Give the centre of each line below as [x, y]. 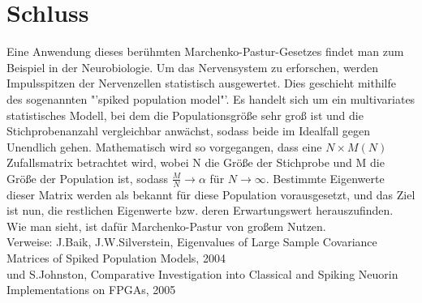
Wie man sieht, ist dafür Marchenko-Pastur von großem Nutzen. [166, 226]
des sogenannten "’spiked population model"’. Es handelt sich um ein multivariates [211, 98]
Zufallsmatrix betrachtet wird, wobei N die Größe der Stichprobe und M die [196, 162]
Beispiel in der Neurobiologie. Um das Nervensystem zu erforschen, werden [193, 67]
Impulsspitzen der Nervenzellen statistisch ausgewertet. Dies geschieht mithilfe [201, 83]
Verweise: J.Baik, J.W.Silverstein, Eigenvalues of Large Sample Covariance [192, 242]
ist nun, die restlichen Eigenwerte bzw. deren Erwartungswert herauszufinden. [200, 210]
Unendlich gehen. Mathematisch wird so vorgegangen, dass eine [164, 146]
